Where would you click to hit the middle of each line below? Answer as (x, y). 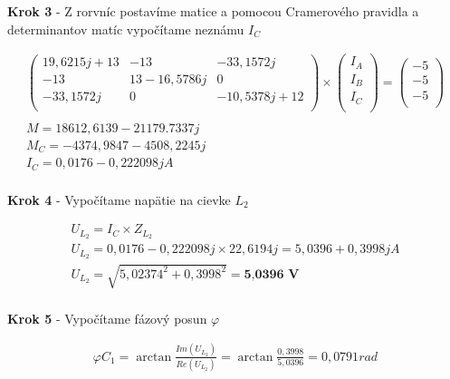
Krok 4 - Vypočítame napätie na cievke (119, 199)
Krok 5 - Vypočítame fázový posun (107, 318)
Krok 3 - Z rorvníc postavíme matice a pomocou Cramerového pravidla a (213, 11)
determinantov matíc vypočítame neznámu (126, 29)
